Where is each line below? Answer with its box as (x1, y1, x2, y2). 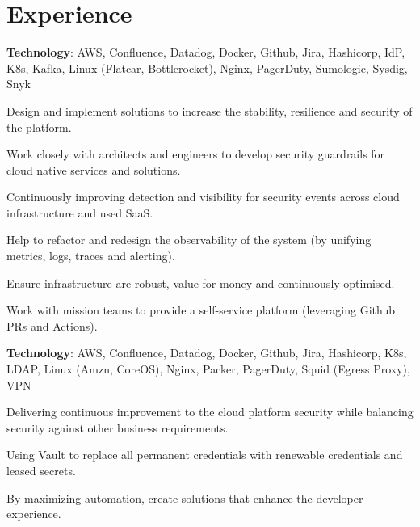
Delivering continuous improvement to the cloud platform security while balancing (6, 403, 414, 420)
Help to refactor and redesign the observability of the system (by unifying (6, 231, 372, 248)
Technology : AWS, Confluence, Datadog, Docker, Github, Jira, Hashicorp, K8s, (6, 344, 407, 361)
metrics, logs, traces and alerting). (6, 247, 175, 264)
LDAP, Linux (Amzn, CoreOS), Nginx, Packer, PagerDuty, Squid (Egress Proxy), (6, 360, 410, 377)
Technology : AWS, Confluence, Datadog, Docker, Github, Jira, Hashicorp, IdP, (6, 44, 405, 61)
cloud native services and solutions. (6, 161, 181, 178)
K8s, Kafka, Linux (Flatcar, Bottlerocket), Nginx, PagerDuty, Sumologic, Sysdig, (6, 59, 408, 76)
